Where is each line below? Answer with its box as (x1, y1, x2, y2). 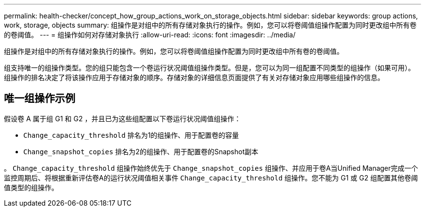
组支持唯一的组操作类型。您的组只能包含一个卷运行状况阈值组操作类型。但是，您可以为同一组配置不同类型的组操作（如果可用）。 (4, 64, 415, 72)
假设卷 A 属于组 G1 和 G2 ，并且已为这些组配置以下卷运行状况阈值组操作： (4, 114, 241, 123)
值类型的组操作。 (4, 183, 58, 192)
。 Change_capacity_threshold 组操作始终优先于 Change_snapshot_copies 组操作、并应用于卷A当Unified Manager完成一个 (4, 163, 418, 172)
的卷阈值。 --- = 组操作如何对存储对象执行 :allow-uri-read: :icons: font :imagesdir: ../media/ (4, 31, 296, 39)
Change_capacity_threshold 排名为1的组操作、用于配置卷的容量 (23, 130, 239, 139)
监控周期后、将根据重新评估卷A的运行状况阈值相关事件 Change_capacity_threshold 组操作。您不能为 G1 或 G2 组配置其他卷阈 (4, 173, 418, 182)
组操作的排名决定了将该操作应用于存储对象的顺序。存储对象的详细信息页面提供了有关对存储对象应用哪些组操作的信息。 (4, 73, 384, 81)
